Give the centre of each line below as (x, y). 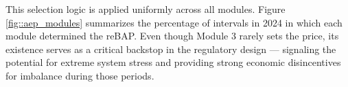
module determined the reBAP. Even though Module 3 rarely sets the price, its (172, 36)
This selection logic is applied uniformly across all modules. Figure (146, 9)
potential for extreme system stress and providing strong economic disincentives (173, 62)
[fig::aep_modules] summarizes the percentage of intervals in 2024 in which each (174, 22)
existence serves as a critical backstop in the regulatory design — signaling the (171, 49)
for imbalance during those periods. (80, 75)
